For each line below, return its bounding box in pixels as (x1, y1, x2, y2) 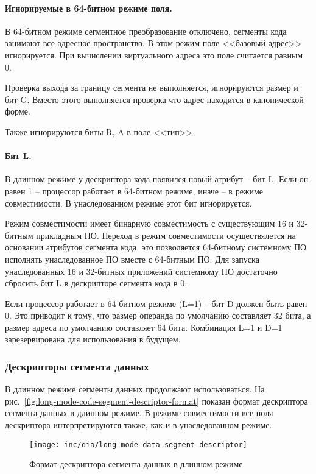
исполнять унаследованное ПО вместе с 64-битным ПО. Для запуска (5, 252, 259, 265)
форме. (5, 105, 30, 118)
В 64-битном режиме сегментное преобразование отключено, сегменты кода (5, 24, 287, 37)
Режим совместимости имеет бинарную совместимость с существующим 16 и (5, 217, 294, 230)
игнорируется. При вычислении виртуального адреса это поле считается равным (5, 48, 303, 61)
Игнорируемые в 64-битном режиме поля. (5, 1, 172, 14)
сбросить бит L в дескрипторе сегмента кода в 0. (5, 277, 188, 289)
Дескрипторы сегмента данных (5, 358, 149, 373)
